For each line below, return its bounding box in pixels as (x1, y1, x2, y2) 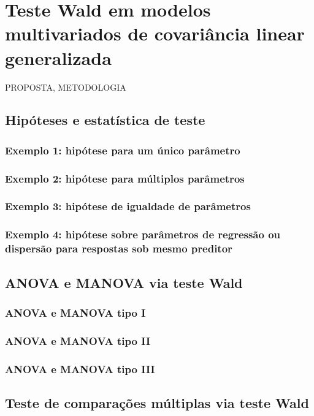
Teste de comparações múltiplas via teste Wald (5, 393, 309, 412)
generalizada (5, 45, 112, 70)
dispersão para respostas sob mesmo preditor (5, 241, 232, 256)
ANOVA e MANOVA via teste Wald (5, 273, 243, 292)
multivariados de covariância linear (5, 21, 305, 46)
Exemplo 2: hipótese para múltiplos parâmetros (5, 170, 245, 186)
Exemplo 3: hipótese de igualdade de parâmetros (5, 199, 251, 214)
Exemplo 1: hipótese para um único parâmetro (5, 142, 240, 157)
